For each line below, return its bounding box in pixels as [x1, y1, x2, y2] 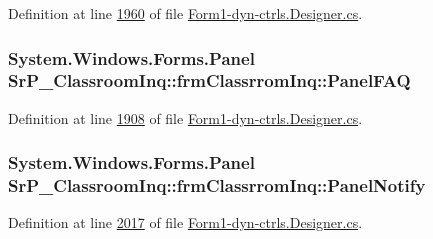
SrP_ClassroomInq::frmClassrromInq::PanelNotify [8, 173, 426, 198]
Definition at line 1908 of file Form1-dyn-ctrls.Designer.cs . [8, 107, 363, 128]
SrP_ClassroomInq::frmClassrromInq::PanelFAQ [8, 68, 411, 93]
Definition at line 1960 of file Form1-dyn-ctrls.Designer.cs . [8, 3, 363, 23]
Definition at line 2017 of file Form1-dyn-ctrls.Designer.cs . [8, 212, 363, 233]
